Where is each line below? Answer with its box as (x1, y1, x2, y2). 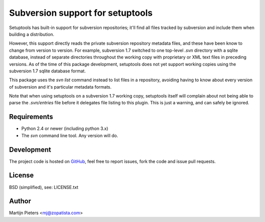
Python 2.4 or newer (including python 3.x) (21, 126, 108, 131)
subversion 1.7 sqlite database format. (9, 68, 86, 74)
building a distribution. (9, 31, 54, 37)
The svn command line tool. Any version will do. (21, 132, 118, 138)
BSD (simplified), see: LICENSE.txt (9, 184, 79, 190)
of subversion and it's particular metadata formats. (9, 84, 112, 90)
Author (9, 197, 31, 205)
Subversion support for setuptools (9, 7, 153, 18)
